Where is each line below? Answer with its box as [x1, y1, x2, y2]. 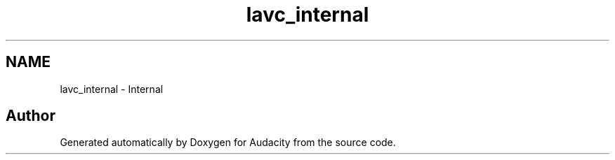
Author [6, 107, 55, 125]
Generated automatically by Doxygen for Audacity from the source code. [60, 136, 396, 149]
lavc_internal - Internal [60, 82, 164, 95]
